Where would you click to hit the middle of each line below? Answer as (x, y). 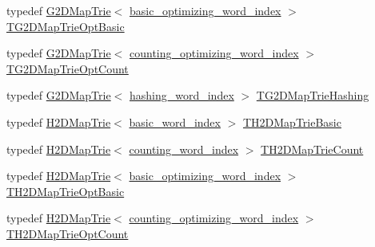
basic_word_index (175, 122)
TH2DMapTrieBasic (292, 122)
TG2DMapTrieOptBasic (66, 26)
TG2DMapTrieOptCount (68, 68)
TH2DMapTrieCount (312, 149)
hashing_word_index (182, 95)
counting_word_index (184, 149)
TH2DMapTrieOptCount (68, 233)
